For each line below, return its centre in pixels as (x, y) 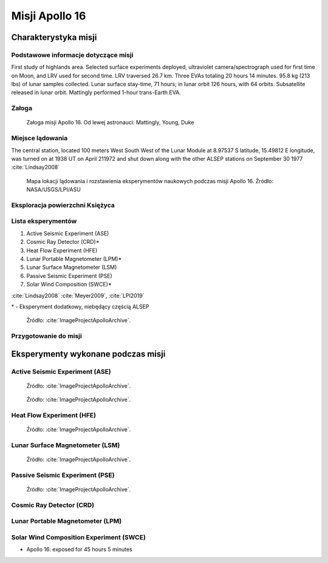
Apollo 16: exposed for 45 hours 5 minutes (80, 550)
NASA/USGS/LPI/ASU (54, 190)
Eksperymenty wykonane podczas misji (88, 354)
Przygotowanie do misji (46, 336)
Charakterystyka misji (54, 37)
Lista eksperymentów (44, 221)
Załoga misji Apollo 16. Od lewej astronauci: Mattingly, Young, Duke (110, 123)
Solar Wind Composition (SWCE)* (69, 285)
